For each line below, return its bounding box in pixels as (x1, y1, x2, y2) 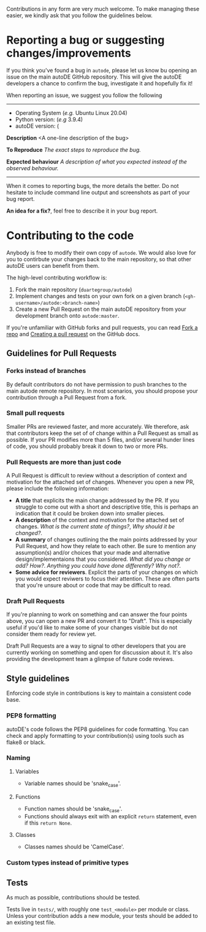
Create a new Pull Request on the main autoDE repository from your (15, 305, 187, 313)
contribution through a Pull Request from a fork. (6, 393, 127, 401)
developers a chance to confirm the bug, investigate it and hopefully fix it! (6, 79, 193, 87)
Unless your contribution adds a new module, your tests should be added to (6, 912, 198, 920)
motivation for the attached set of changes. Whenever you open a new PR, (6, 479, 195, 486)
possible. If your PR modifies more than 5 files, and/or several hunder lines (6, 436, 195, 443)
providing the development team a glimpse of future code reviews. (6, 656, 175, 663)
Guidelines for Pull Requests (6, 348, 117, 359)
